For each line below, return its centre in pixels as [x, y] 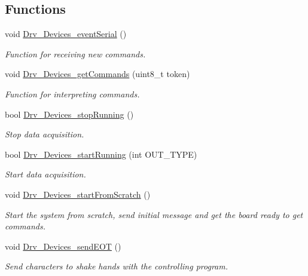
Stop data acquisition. [45, 134]
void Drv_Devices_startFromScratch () [78, 194]
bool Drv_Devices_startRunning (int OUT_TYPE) [101, 154]
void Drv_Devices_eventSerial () [66, 34]
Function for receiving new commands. [75, 53]
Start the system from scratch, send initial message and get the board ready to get [154, 214]
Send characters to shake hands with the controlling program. [117, 266]
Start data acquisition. [45, 174]
